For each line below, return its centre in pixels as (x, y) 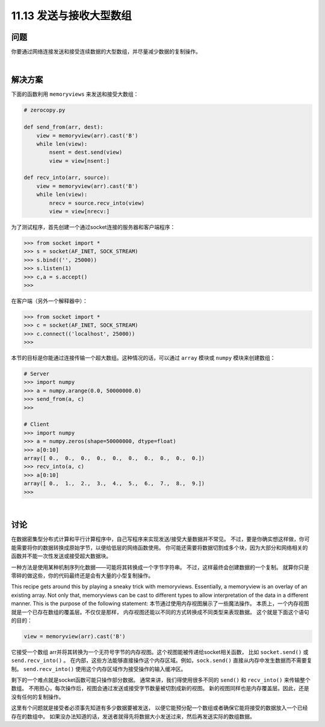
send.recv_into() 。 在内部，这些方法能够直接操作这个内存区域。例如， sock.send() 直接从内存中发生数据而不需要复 (162, 661)
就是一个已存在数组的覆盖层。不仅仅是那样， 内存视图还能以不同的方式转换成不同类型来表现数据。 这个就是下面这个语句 (160, 612)
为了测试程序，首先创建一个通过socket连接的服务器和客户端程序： (93, 227)
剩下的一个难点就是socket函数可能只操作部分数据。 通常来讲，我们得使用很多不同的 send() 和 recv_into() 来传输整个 (161, 680)
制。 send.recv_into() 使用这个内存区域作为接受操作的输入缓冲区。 (99, 669)
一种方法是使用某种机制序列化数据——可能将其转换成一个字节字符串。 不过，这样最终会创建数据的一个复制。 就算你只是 (160, 567)
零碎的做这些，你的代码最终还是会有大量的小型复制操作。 (82, 575)
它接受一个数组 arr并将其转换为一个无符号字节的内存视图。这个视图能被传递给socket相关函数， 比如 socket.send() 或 (160, 652)
